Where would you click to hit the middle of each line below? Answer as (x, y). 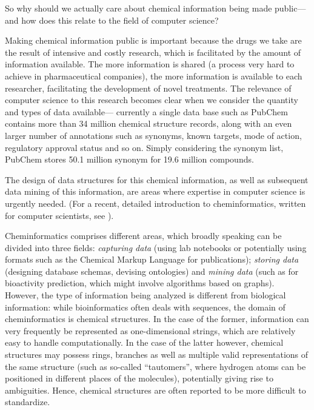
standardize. (28, 402)
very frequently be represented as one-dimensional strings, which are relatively (150, 330)
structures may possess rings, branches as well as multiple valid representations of (157, 355)
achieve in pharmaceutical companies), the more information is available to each (154, 76)
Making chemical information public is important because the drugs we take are (153, 40)
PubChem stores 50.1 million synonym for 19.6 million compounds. (129, 159)
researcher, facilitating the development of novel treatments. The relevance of (148, 88)
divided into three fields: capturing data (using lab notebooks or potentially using (156, 247)
